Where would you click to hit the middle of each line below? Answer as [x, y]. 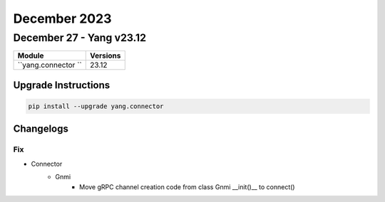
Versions [105, 55]
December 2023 [62, 18]
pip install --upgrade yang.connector [96, 106]
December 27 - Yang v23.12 [79, 38]
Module [31, 55]
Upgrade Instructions [62, 85]
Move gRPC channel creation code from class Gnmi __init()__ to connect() [187, 187]
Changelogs [41, 129]
